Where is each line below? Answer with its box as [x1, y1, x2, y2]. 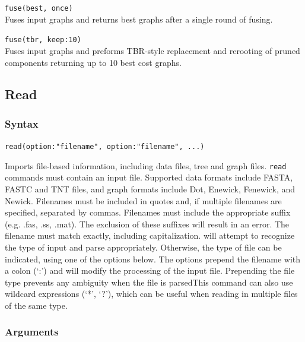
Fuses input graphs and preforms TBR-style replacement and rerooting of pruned [5, 44, 300, 56]
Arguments [5, 324, 59, 339]
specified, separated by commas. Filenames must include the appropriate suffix [5, 206, 291, 218]
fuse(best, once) [5, 4, 73, 12]
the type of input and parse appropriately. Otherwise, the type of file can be [5, 240, 282, 253]
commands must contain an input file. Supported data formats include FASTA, [5, 171, 293, 183]
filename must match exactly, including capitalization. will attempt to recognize [5, 229, 295, 242]
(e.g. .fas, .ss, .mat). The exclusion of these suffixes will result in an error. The [5, 217, 290, 230]
